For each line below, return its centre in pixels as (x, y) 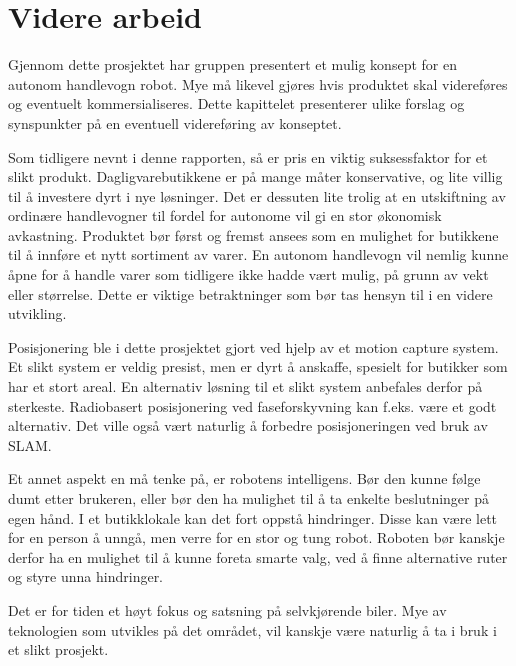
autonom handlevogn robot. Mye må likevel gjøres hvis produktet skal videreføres (258, 83)
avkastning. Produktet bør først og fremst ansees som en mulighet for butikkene (253, 234)
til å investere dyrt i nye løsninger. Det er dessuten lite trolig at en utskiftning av (257, 195)
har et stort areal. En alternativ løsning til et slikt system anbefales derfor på (245, 386)
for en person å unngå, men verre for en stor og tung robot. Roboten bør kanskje (256, 537)
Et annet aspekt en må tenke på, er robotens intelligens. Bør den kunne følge (244, 478)
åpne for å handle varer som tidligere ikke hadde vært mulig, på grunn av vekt (248, 274)
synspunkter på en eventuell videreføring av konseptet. (175, 122)
